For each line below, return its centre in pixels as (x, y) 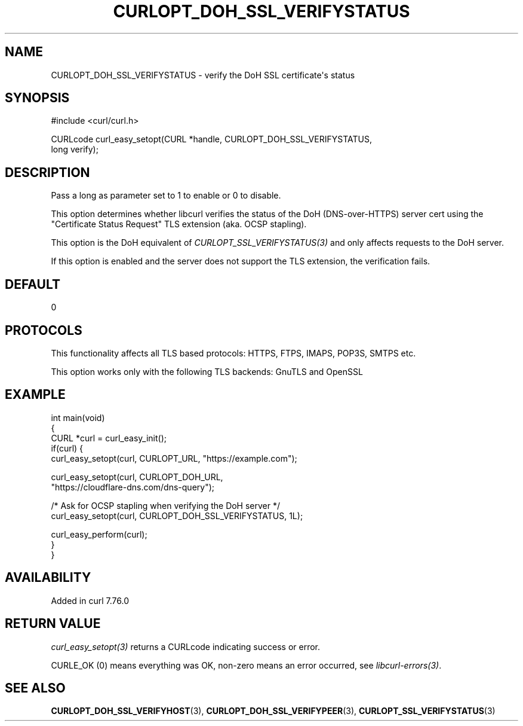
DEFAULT (33, 284)
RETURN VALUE (53, 624)
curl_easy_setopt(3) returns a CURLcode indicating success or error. (186, 646)
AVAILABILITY (48, 578)
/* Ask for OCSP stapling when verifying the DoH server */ (166, 505)
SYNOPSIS (37, 98)
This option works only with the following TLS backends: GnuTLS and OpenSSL (207, 371)
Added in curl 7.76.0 (90, 600)
